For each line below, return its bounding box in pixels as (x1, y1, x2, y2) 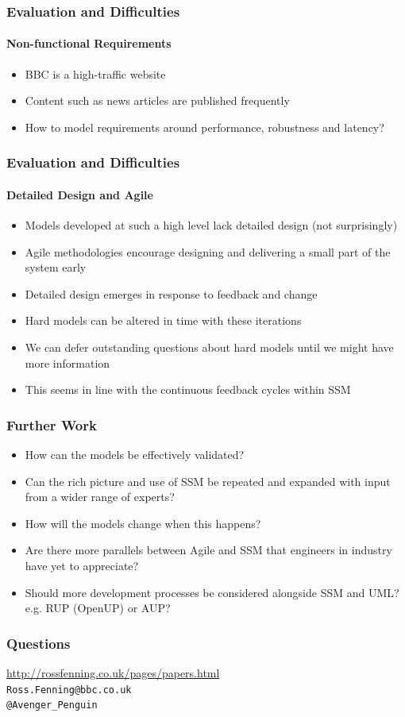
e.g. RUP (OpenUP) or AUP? (25, 599, 171, 616)
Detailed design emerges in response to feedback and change (25, 285, 318, 302)
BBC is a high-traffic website (25, 65, 166, 82)
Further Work (6, 414, 97, 434)
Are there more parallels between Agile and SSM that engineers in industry (25, 542, 392, 558)
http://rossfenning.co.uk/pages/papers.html (6, 665, 220, 680)
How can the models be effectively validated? (25, 446, 245, 463)
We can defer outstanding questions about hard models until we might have (25, 339, 394, 356)
